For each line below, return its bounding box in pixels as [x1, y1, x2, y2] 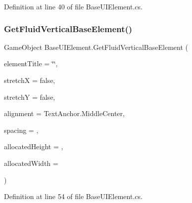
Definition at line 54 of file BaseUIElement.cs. [4, 191, 143, 202]
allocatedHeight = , [4, 141, 63, 152]
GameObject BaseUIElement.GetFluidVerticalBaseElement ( [4, 41, 188, 52]
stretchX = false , [4, 75, 55, 85]
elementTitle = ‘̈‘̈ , [4, 58, 58, 69]
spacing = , [4, 124, 39, 135]
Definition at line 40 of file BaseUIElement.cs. [4, 1, 143, 11]
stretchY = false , [4, 91, 55, 102]
